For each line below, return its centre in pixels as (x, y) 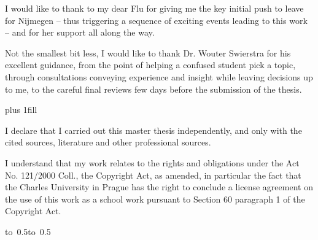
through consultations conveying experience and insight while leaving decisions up (159, 76)
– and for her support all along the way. (80, 32)
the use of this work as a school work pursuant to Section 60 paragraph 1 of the (155, 199)
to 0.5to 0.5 (28, 231)
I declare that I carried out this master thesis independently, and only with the (153, 130)
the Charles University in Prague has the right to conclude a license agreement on (159, 187)
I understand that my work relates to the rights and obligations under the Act (152, 162)
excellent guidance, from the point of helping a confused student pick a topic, (150, 65)
